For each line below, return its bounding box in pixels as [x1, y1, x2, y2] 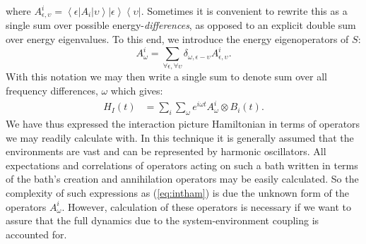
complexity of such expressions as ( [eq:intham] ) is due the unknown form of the [6, 185, 349, 200]
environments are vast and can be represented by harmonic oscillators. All [6, 144, 326, 159]
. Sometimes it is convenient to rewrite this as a [141, 4, 348, 18]
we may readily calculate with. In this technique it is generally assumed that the [6, 130, 354, 145]
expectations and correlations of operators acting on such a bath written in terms [6, 157, 358, 172]
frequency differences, [6, 83, 98, 98]
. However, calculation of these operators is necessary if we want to [61, 199, 351, 214]
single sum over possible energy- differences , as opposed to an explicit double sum [6, 18, 356, 32]
